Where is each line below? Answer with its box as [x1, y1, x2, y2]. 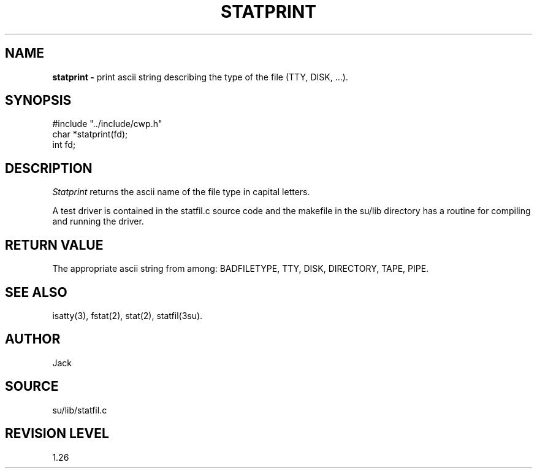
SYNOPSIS [5, 93, 72, 109]
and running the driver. [52, 216, 144, 227]
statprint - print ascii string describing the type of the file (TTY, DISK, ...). [52, 71, 348, 82]
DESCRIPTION [5, 160, 93, 176]
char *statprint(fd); [52, 129, 128, 140]
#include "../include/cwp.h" [52, 118, 162, 129]
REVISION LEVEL [5, 426, 109, 442]
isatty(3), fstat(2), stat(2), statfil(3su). [52, 310, 203, 321]
